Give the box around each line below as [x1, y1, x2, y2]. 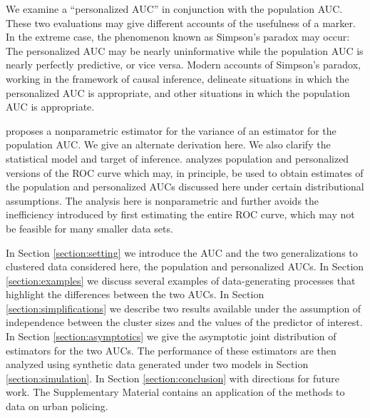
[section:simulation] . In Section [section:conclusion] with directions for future [6, 370, 340, 385]
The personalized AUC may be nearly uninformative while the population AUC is [6, 43, 364, 58]
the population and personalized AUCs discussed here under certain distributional [6, 179, 364, 194]
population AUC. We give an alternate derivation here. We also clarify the [6, 137, 331, 152]
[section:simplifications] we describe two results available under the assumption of [6, 300, 361, 315]
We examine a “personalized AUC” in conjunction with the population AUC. [6, 1, 343, 16]
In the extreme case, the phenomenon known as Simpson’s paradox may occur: [6, 29, 350, 44]
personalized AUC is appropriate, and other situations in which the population [6, 85, 350, 100]
